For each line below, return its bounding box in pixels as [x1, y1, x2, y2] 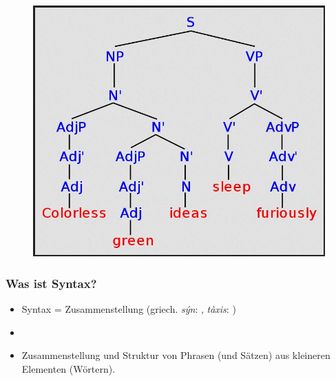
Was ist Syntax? [6, 274, 97, 291]
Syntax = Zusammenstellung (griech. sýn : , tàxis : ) [21, 301, 236, 316]
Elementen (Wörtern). [21, 361, 116, 375]
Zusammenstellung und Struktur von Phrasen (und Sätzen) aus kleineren [21, 348, 330, 362]
